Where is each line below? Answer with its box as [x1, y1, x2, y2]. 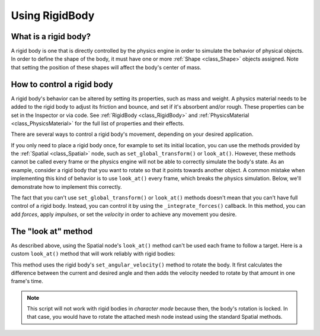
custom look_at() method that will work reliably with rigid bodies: [11, 250, 176, 258]
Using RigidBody [11, 9, 95, 22]
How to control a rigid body [11, 79, 113, 89]
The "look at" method [11, 226, 93, 236]
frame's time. [11, 278, 44, 285]
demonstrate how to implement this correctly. [11, 183, 122, 190]
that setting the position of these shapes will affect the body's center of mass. [11, 64, 201, 71]
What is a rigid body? [11, 31, 91, 42]
